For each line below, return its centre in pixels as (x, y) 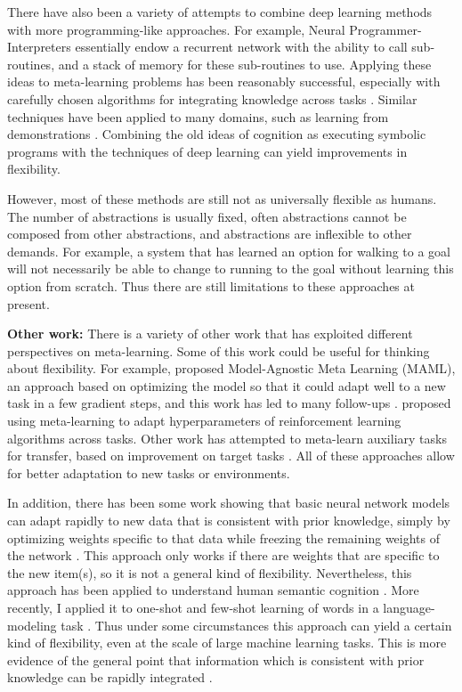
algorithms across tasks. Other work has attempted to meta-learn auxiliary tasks (227, 438)
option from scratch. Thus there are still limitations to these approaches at (211, 285)
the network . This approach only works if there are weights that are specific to (223, 555)
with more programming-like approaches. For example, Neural (176, 29)
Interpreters (39, 47)
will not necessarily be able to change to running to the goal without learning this (231, 269)
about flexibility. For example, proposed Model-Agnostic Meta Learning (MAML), (231, 368)
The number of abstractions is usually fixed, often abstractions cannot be (207, 216)
